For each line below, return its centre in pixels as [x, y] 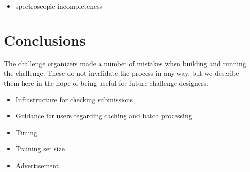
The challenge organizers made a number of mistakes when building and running [125, 63]
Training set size [40, 149]
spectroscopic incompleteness [59, 6]
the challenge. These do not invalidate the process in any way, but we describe [122, 73]
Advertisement [37, 165]
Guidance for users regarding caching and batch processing [104, 116]
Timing [26, 132]
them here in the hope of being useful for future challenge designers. [106, 82]
